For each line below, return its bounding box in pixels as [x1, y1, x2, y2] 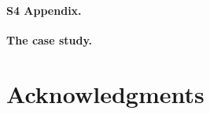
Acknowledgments [6, 77, 204, 109]
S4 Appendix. [6, 2, 82, 18]
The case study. [6, 31, 93, 48]
